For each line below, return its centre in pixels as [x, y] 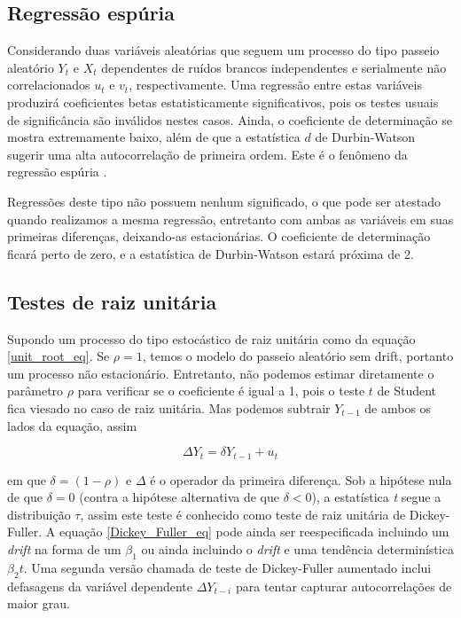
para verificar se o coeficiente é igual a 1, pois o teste [221, 391]
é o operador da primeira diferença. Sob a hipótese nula [301, 479]
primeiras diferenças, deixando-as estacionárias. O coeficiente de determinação [219, 236]
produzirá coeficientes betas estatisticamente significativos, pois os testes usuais [223, 102]
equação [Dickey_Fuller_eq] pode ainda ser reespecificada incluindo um [254, 532]
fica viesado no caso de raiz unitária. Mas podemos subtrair [169, 407]
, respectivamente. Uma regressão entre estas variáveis [275, 85]
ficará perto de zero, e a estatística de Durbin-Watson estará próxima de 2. [211, 253]
